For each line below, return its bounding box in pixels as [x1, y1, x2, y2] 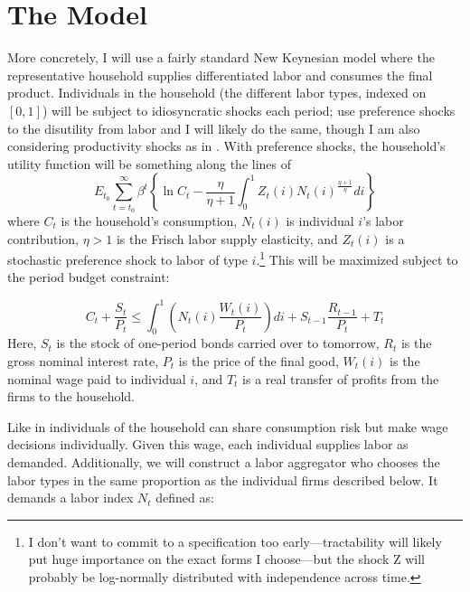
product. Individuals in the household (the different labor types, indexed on [7, 83, 427, 102]
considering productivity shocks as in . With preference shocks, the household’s [7, 136, 446, 155]
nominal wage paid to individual [7, 369, 186, 388]
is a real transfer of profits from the [242, 369, 439, 388]
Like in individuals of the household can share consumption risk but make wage [7, 417, 448, 436]
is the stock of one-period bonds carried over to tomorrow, [56, 334, 380, 352]
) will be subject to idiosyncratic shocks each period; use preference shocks [42, 100, 456, 119]
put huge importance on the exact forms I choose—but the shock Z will [28, 550, 425, 569]
